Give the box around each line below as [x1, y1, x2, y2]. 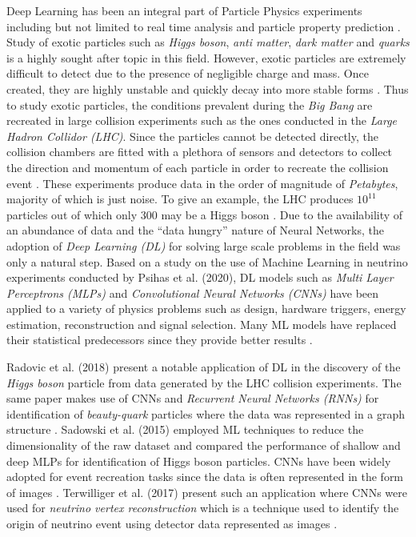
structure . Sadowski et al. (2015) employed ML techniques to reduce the [6, 421, 364, 438]
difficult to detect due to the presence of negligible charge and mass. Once [6, 65, 369, 82]
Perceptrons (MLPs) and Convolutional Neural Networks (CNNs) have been [6, 284, 379, 301]
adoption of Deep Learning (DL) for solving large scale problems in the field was [6, 237, 401, 254]
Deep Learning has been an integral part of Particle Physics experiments [6, 2, 362, 18]
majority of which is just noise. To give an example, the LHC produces [6, 190, 354, 207]
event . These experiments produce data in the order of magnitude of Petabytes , [6, 174, 398, 191]
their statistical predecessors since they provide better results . [6, 331, 313, 348]
